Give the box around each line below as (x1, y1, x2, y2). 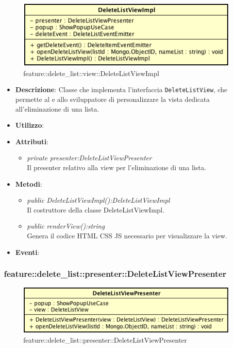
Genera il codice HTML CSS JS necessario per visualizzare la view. (27, 230, 227, 240)
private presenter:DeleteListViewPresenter (27, 153, 152, 163)
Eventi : (15, 247, 39, 257)
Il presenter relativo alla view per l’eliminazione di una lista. (27, 162, 206, 172)
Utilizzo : (15, 120, 44, 130)
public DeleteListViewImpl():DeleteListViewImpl (27, 195, 170, 205)
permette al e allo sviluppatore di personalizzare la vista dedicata (15, 94, 210, 104)
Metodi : (15, 178, 42, 189)
